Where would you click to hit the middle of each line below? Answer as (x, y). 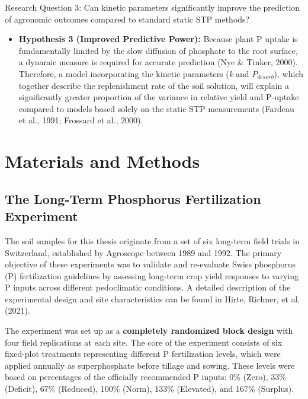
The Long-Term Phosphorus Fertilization (133, 198)
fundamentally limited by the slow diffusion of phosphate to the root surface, (158, 50)
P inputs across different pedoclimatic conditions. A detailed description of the (148, 287)
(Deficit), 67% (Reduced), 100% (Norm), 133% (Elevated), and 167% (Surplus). (150, 389)
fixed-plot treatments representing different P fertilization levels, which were (143, 354)
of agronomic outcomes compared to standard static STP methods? (127, 19)
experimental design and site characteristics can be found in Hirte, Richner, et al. (153, 299)
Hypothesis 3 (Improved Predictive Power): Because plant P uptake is (158, 39)
